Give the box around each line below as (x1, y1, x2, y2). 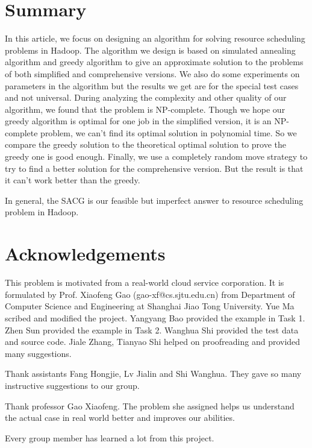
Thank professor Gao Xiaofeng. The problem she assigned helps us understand (5, 399, 295, 412)
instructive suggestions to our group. (5, 379, 140, 391)
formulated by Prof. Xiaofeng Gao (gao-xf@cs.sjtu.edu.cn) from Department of (5, 288, 295, 300)
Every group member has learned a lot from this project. (5, 431, 214, 444)
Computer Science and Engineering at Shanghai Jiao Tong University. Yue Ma (5, 300, 295, 312)
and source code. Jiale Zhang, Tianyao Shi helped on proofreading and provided (5, 335, 301, 348)
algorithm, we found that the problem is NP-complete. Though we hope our (5, 103, 285, 115)
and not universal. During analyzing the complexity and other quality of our (5, 91, 287, 104)
